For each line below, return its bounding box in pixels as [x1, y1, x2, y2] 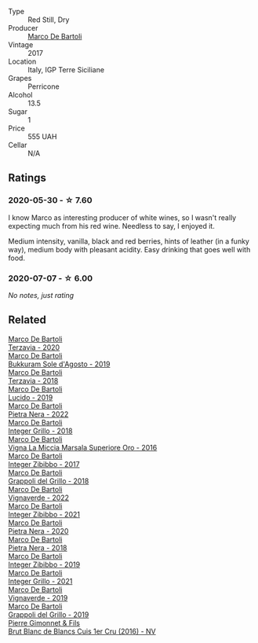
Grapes [8, 74, 32, 83]
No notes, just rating [8, 290, 74, 299]
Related [8, 314, 47, 327]
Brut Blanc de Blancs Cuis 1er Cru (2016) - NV [8, 626, 157, 636]
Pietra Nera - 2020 [8, 526, 69, 535]
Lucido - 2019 [8, 392, 53, 402]
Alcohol [8, 90, 33, 99]
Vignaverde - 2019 [8, 593, 68, 602]
